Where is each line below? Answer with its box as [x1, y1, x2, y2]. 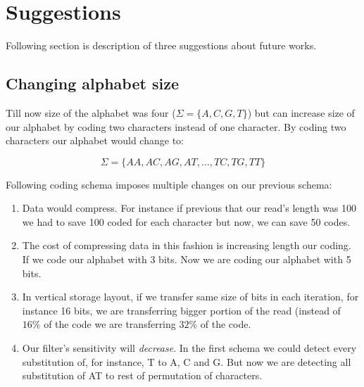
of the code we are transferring [44, 317, 176, 331]
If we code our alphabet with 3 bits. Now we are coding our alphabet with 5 [22, 252, 351, 267]
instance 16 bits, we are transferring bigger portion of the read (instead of [22, 303, 341, 317]
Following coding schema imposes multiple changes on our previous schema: [6, 177, 332, 191]
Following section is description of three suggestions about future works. [6, 38, 317, 53]
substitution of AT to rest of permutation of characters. [22, 368, 263, 383]
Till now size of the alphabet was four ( [6, 105, 176, 120]
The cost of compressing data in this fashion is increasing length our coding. [22, 238, 351, 253]
